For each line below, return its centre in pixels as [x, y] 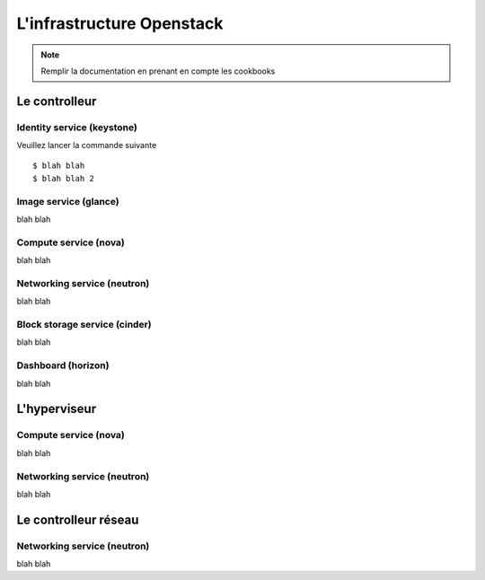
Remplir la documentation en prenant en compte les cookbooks [158, 71]
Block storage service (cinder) [84, 325]
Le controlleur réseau [78, 519]
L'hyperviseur [57, 409]
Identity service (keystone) [77, 127]
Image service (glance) [68, 201]
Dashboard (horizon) [63, 365]
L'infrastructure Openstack [120, 23]
